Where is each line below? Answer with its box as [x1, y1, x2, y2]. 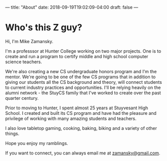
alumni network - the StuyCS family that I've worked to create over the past [5, 90, 161, 96]
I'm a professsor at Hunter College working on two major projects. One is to [5, 48, 161, 54]
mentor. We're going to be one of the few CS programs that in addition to [5, 74, 156, 80]
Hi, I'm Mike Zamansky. [5, 38, 54, 44]
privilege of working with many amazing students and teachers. [5, 115, 137, 121]
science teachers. [5, 59, 43, 65]
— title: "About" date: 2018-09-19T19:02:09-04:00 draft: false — [5, 5, 138, 10]
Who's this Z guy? [5, 22, 83, 33]
